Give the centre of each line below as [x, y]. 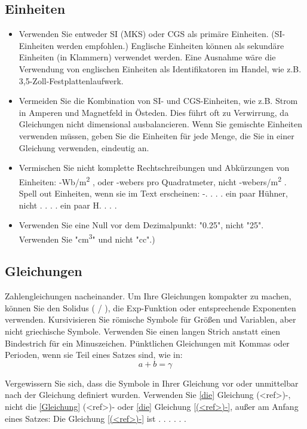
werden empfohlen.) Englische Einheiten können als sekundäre [171, 45]
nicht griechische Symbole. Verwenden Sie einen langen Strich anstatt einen [143, 331]
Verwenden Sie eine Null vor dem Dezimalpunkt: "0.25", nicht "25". [141, 225]
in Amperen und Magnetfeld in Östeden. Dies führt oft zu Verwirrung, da [154, 112]
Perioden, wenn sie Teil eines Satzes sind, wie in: [94, 355]
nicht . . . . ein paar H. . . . [68, 205]
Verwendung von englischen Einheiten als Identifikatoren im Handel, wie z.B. [160, 68]
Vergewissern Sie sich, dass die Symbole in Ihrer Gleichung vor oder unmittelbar [152, 383]
